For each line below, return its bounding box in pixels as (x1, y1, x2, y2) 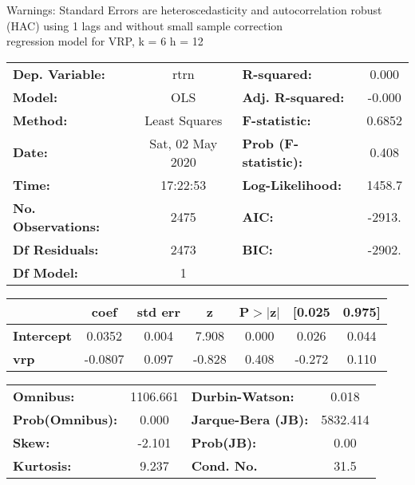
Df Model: (13, 262, 78, 282)
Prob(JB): (191, 432, 257, 451)
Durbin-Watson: (191, 386, 294, 405)
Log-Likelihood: (242, 175, 342, 194)
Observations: (13, 216, 101, 235)
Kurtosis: (13, 455, 72, 475)
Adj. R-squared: (242, 87, 345, 106)
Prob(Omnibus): (13, 409, 118, 428)
